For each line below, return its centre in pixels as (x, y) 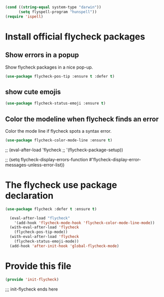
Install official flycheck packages (75, 36)
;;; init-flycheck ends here (32, 289)
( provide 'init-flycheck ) (32, 279)
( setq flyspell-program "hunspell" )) (58, 12)
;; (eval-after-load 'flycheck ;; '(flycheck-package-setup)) (64, 150)
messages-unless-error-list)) (35, 165)
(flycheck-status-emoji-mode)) (47, 241)
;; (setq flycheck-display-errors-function (47, 159)
